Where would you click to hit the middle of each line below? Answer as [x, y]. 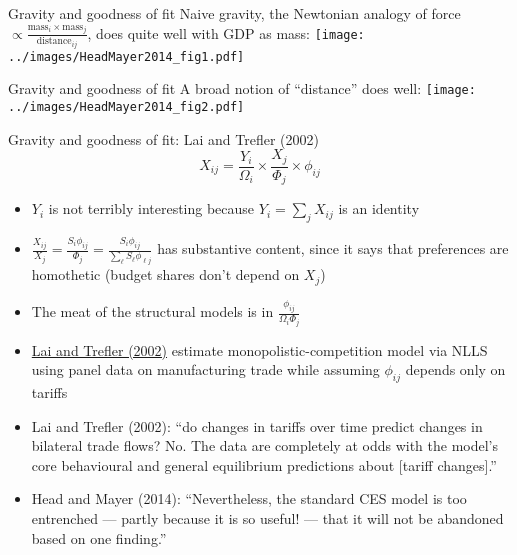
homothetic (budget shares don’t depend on [165, 274]
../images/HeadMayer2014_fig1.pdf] [126, 56]
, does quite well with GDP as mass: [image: [226, 32]
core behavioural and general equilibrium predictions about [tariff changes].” [264, 464]
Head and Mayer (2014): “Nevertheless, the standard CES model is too [249, 498]
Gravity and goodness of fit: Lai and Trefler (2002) [163, 138]
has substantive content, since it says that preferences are [333, 248]
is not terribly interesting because [151, 208]
